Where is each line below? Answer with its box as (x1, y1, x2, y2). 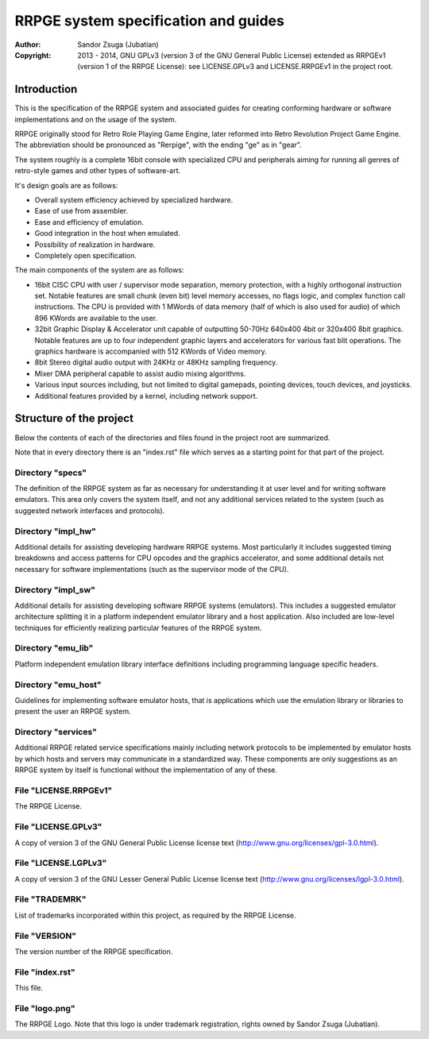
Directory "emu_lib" (14, 643, 94, 654)
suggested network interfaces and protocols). (14, 505, 165, 516)
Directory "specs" (14, 467, 87, 478)
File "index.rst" (14, 966, 75, 977)
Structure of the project (14, 411, 134, 425)
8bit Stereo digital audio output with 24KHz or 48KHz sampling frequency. (34, 357, 278, 367)
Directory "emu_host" (14, 679, 102, 690)
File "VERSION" (14, 930, 77, 941)
